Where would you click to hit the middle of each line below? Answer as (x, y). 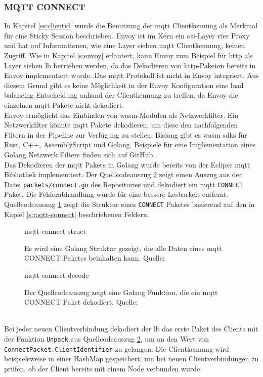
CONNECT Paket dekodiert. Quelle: (81, 302)
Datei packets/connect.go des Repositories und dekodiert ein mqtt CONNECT (124, 184)
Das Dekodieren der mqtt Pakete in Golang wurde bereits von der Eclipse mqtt (127, 164)
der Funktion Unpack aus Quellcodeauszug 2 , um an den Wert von (107, 338)
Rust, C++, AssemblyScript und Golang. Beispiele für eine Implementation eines (130, 144)
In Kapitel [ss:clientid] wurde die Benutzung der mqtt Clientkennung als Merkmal (131, 26)
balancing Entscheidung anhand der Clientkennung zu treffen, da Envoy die (121, 95)
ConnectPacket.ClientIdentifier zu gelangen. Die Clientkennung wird (117, 348)
